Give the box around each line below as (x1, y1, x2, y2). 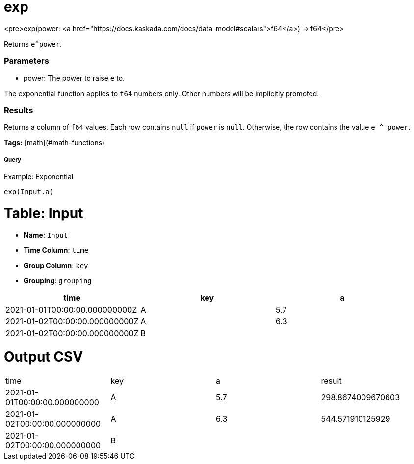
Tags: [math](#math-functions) (4, 138, 105, 147)
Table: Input (4, 204, 83, 221)
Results (4, 105, 33, 115)
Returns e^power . (4, 39, 62, 48)
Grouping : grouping (24, 276, 92, 285)
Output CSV (4, 348, 83, 366)
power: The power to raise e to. (24, 73, 125, 82)
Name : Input (24, 230, 68, 239)
